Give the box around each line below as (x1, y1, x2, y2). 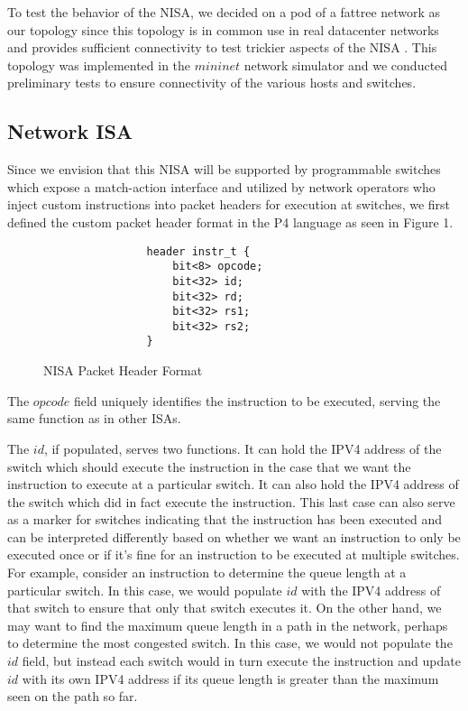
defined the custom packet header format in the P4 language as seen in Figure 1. (7, 212, 454, 231)
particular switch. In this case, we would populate (7, 580, 282, 599)
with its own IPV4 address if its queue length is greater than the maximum (22, 669, 439, 688)
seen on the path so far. (7, 687, 138, 706)
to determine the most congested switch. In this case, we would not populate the (7, 633, 453, 652)
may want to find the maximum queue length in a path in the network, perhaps (7, 615, 448, 634)
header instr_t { (146, 245, 251, 258)
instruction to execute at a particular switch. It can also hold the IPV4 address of (7, 475, 459, 494)
